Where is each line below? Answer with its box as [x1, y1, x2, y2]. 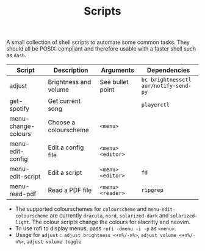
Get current [48, 97, 81, 105]
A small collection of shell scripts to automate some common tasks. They [6, 38, 190, 46]
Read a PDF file [48, 186, 92, 194]
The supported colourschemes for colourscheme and [15, 205, 147, 213]
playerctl [141, 102, 170, 108]
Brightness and [48, 78, 92, 87]
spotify [9, 105, 29, 113]
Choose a [48, 118, 76, 127]
